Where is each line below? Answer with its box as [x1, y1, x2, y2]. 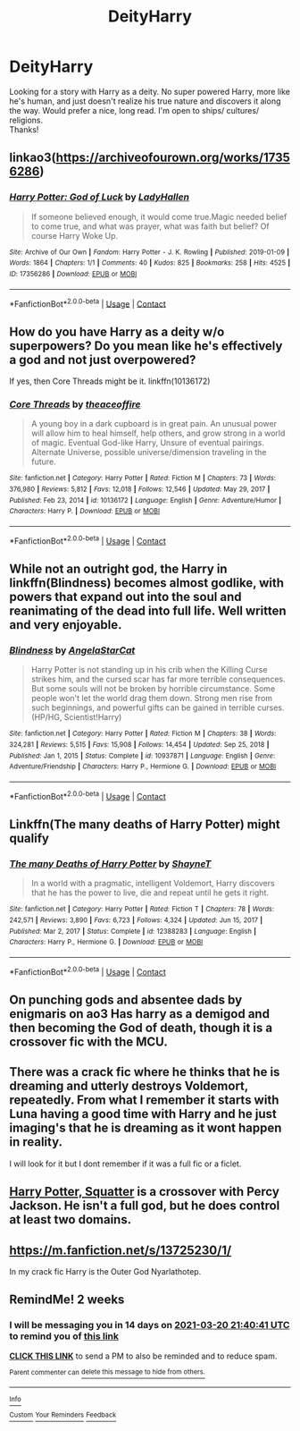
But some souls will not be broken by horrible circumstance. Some [30, 683, 276, 694]
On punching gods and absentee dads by [9, 992, 243, 1007]
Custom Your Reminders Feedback [9, 1410, 117, 1419]
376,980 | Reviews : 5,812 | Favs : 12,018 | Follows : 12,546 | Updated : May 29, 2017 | [9, 485, 271, 494]
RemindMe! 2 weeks [9, 1292, 125, 1308]
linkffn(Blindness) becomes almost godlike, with [9, 575, 284, 591]
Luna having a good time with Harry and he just [9, 1106, 277, 1122]
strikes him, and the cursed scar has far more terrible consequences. [30, 673, 286, 685]
